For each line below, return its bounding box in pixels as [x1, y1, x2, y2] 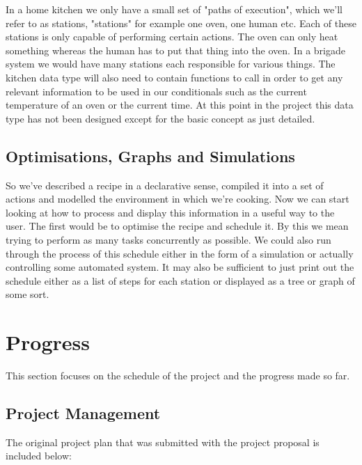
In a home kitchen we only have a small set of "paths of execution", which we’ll [6, 2, 343, 16]
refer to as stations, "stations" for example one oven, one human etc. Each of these [6, 15, 356, 30]
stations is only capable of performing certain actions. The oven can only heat [6, 29, 338, 44]
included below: [6, 448, 72, 463]
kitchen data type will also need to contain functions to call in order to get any [6, 70, 343, 84]
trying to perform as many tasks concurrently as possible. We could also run [6, 232, 331, 246]
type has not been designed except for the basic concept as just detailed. [6, 111, 315, 125]
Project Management [6, 402, 161, 423]
